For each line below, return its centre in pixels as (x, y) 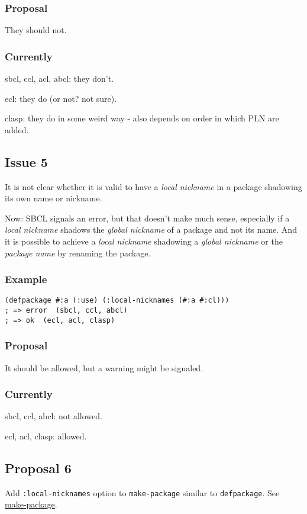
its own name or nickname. (54, 198)
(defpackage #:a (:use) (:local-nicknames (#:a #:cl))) (117, 301)
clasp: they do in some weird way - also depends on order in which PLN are (142, 118)
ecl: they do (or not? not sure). (61, 98)
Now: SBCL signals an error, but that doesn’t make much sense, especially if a (147, 218)
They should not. (36, 30)
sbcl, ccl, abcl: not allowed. (54, 416)
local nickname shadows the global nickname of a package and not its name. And (151, 229)
